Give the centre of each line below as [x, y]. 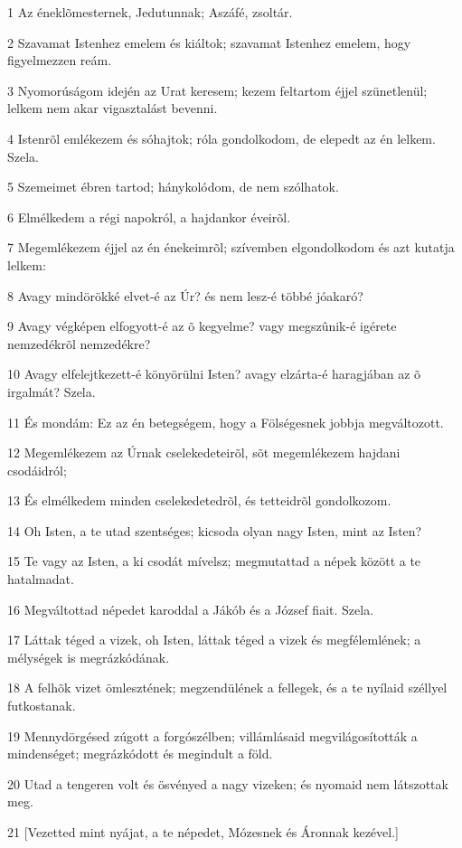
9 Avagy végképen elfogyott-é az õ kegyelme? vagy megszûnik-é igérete [202, 326]
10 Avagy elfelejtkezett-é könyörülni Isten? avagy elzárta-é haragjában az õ [214, 374]
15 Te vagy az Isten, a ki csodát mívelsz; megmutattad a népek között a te [214, 561]
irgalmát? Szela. [52, 391]
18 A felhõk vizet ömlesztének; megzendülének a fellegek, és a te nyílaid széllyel [227, 688]
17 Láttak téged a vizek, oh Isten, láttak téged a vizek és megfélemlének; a [214, 640]
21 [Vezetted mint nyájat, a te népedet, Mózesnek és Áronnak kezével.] [203, 832]
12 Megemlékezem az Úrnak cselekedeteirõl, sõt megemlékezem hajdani [204, 452]
